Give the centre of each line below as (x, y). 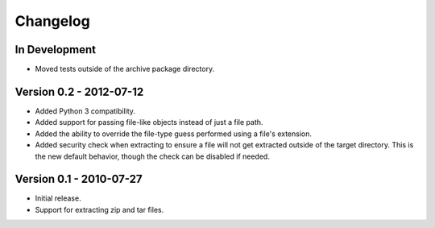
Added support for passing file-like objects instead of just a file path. (149, 122)
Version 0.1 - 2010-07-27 (79, 179)
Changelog (52, 21)
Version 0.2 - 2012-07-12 (79, 91)
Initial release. (58, 198)
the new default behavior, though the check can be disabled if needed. (152, 156)
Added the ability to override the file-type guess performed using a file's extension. (174, 134)
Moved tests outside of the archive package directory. (125, 69)
